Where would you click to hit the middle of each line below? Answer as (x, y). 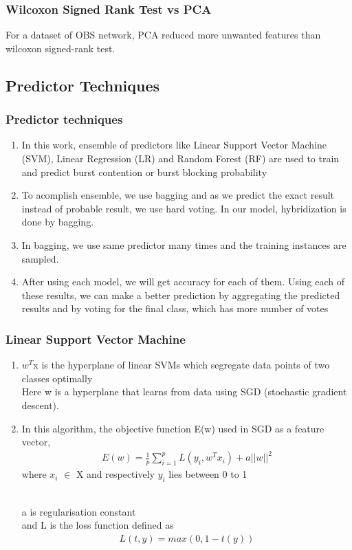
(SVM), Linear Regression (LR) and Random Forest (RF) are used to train (180, 158)
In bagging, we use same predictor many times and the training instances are (184, 244)
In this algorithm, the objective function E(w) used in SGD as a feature (173, 428)
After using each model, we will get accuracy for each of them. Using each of (183, 282)
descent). (40, 405)
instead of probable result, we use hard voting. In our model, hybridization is (184, 208)
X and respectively (115, 474)
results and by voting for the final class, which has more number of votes (175, 308)
